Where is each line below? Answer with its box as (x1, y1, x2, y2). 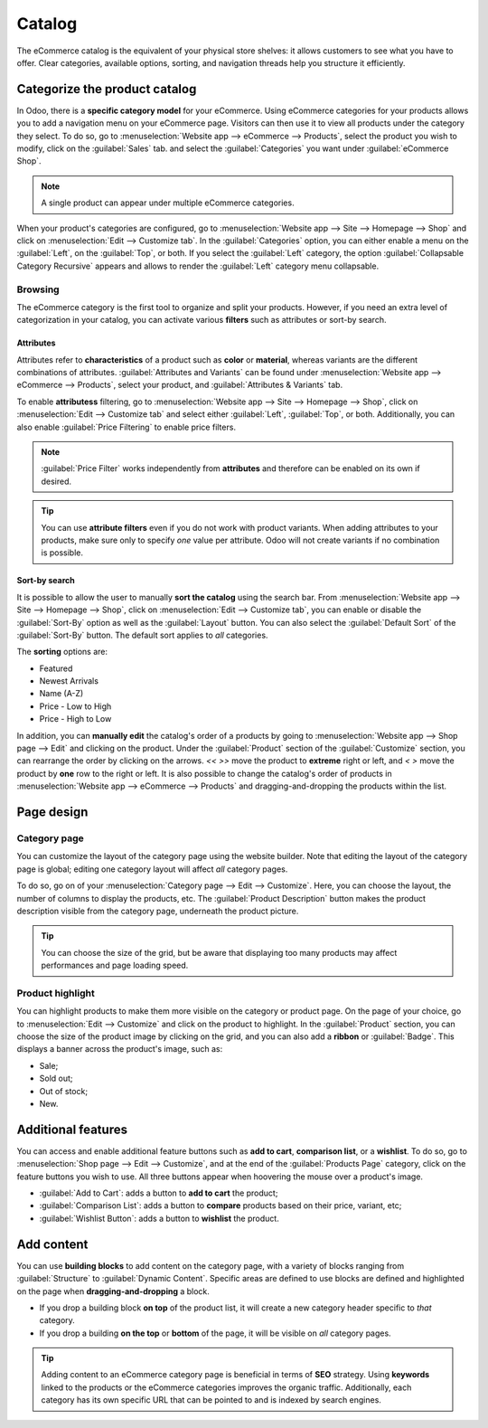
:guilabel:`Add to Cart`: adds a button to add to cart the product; (39, 1187, 278, 1198)
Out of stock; (39, 1085, 89, 1096)
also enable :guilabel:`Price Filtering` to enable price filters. (16, 421, 237, 432)
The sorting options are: (16, 647, 108, 657)
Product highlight (16, 987, 95, 999)
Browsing (16, 283, 60, 296)
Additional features (16, 1121, 128, 1137)
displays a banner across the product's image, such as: (16, 1044, 223, 1054)
